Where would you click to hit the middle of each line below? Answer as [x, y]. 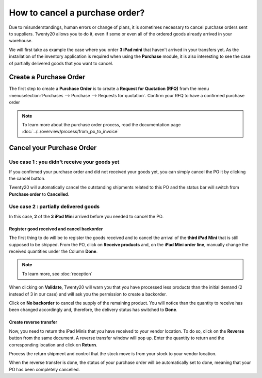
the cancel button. [27, 178]
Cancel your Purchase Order [53, 148]
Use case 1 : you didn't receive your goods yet [64, 162]
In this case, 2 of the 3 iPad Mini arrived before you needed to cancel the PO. [86, 216]
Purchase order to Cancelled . [39, 194]
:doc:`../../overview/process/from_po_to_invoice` [70, 132]
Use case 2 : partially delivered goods [54, 206]
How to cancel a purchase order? [77, 13]
